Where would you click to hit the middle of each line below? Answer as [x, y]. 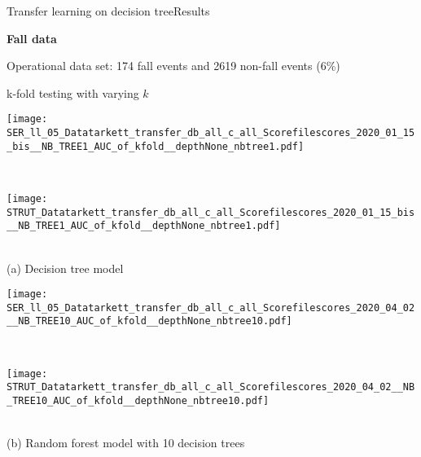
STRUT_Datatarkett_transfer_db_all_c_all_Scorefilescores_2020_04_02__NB [211, 387]
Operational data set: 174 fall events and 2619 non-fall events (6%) [173, 66]
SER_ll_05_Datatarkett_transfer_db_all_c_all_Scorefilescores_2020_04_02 [211, 308]
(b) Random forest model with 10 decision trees [126, 443]
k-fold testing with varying [73, 92]
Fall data [32, 38]
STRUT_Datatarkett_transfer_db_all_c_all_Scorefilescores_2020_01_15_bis [211, 212]
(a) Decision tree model [65, 268]
